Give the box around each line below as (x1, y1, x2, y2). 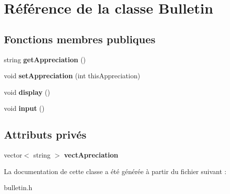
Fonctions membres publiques (4, 31, 156, 46)
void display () (4, 87, 50, 97)
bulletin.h (4, 182, 33, 193)
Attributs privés (4, 127, 87, 142)
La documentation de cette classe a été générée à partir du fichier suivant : (4, 166, 227, 176)
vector (4, 150, 22, 160)
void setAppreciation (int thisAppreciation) (4, 71, 141, 81)
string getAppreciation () (4, 54, 86, 64)
